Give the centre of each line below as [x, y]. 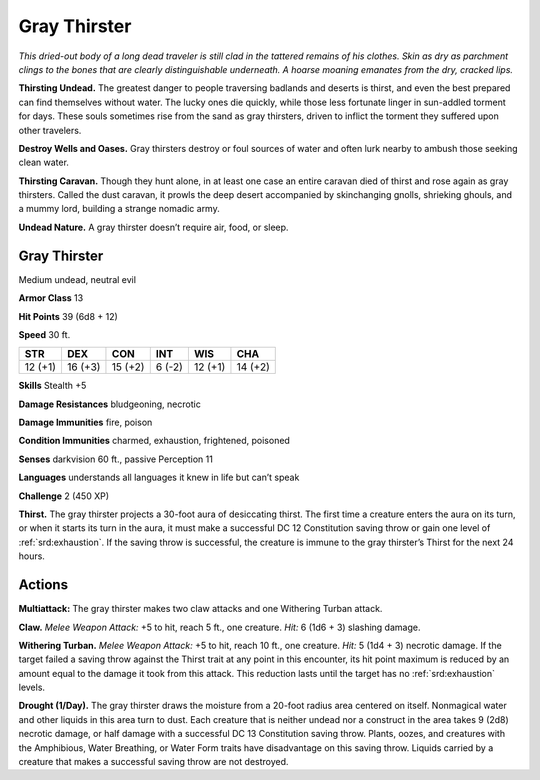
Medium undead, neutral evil [77, 279]
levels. [31, 687]
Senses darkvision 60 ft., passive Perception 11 [116, 459]
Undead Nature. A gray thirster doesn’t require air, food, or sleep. [153, 227]
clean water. [44, 162]
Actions [43, 585]
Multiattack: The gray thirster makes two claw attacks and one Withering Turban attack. [200, 609]
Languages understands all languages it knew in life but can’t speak [159, 477]
